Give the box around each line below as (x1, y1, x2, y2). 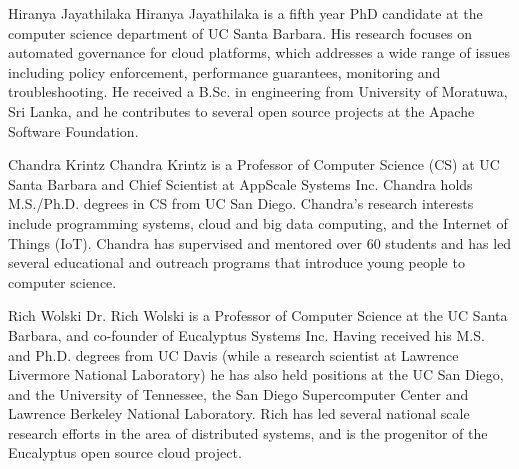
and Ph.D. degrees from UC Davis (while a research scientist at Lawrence (8, 344, 459, 365)
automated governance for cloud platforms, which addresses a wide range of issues (8, 42, 510, 63)
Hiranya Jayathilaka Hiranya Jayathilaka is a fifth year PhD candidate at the (8, 3, 483, 23)
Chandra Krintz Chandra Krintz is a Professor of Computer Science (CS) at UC (8, 154, 500, 175)
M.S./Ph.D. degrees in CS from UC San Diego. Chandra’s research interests (8, 193, 474, 214)
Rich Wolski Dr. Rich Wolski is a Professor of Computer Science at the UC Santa (8, 305, 508, 326)
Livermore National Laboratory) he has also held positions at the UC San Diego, (8, 364, 504, 385)
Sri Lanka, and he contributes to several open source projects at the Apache (8, 100, 475, 121)
